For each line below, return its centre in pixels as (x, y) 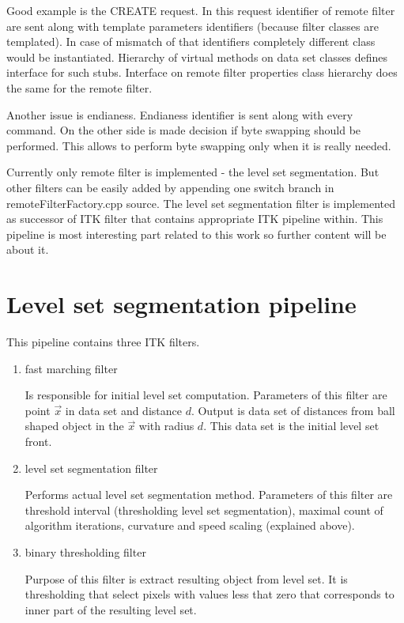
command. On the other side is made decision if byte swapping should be (184, 130)
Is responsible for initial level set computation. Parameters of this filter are (206, 395)
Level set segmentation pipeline (181, 304)
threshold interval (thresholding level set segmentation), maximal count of (204, 510)
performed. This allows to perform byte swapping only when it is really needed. (199, 145)
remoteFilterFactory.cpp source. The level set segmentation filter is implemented (201, 203)
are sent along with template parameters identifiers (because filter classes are (193, 26)
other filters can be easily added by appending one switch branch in (170, 187)
